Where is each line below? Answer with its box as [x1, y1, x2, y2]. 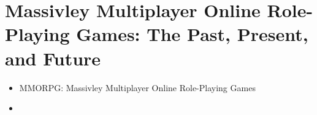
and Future [5, 45, 101, 70]
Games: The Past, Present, [76, 21, 308, 46]
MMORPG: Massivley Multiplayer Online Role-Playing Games [19, 81, 256, 94]
